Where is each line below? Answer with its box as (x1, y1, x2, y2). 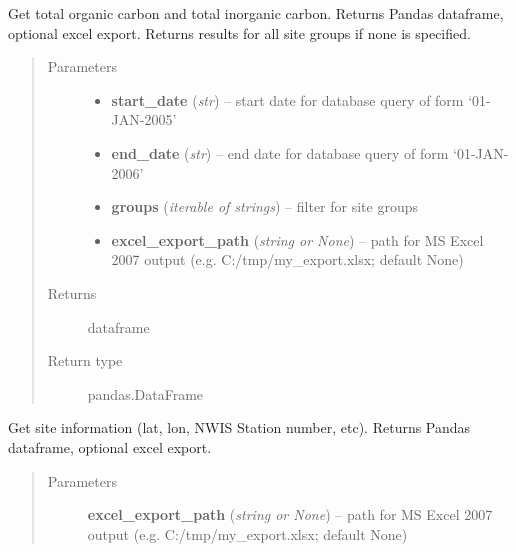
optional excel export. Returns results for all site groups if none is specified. (8, 22, 471, 43)
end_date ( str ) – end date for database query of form (111, 142, 449, 163)
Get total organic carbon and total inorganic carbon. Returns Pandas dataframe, (8, 3, 504, 23)
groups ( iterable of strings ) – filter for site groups (111, 196, 418, 217)
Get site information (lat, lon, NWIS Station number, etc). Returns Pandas (8, 417, 471, 438)
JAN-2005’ (111, 109, 177, 130)
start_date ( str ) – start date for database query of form (111, 89, 464, 110)
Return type (47, 350, 123, 371)
